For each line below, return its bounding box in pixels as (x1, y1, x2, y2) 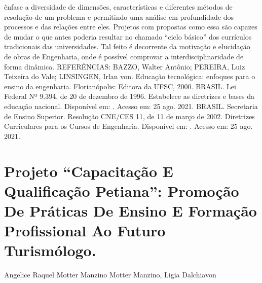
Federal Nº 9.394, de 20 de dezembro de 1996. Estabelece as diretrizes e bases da (4, 91, 254, 101)
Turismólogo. (4, 240, 96, 261)
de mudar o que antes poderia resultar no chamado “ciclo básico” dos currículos (4, 31, 252, 42)
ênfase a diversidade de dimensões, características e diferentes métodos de (4, 2, 233, 12)
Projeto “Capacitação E (4, 160, 174, 181)
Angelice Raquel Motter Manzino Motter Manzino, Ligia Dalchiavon (4, 269, 216, 280)
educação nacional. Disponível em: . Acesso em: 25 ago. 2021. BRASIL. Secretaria (4, 100, 258, 111)
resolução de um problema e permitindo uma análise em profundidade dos (4, 11, 234, 22)
